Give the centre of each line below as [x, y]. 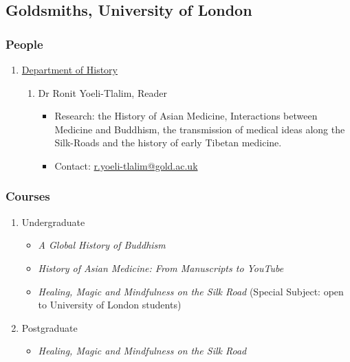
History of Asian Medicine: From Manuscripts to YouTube [161, 268]
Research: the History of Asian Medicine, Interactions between [186, 116]
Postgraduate [50, 327]
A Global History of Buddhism [102, 245]
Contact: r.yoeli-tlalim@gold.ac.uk [126, 165]
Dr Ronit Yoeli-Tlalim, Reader [102, 92]
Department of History [69, 69]
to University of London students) [110, 305]
